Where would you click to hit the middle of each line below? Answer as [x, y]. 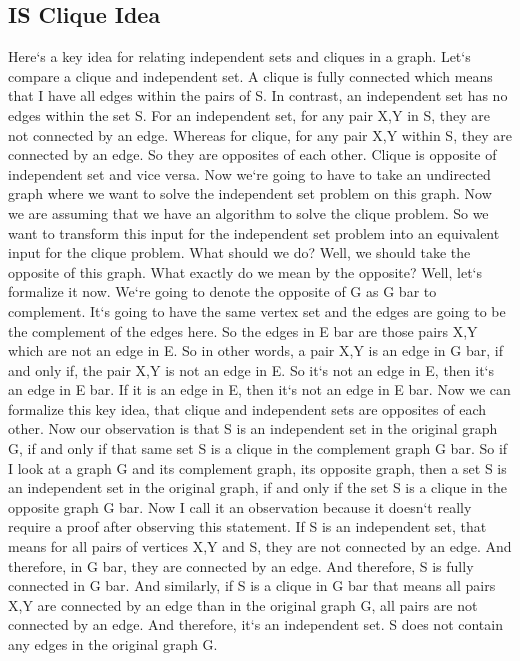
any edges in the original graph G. [113, 644]
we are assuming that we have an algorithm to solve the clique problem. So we [248, 212]
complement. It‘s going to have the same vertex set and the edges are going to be [257, 310]
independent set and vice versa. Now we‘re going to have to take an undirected [249, 173]
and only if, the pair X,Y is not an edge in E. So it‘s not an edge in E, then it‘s [251, 369]
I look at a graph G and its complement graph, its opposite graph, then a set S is [257, 467]
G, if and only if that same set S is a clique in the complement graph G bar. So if [258, 448]
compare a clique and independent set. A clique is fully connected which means [250, 75]
